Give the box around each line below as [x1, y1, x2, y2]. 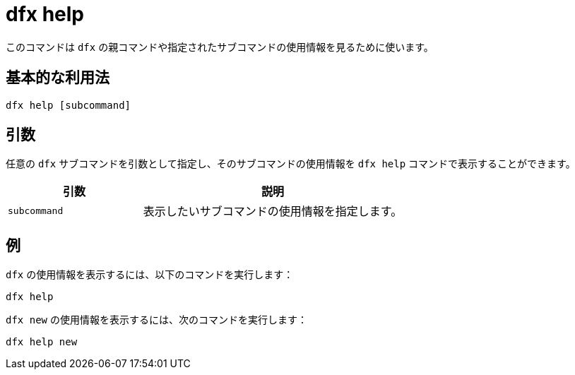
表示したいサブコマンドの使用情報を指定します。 [143, 204, 403, 219]
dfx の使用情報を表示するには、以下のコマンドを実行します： [6, 268, 294, 281]
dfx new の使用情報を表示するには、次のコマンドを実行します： [6, 314, 307, 326]
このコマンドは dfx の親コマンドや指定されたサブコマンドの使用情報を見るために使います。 [6, 40, 434, 53]
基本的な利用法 [6, 69, 109, 87]
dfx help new [6, 336, 78, 348]
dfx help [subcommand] [6, 99, 131, 111]
